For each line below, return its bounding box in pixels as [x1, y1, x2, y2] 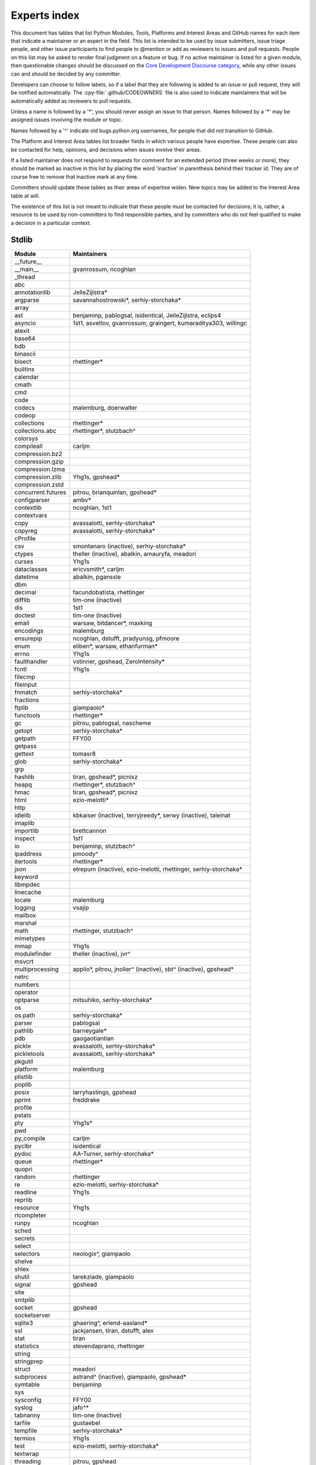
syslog [14, 1403, 33, 1412]
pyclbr [14, 1142, 32, 1150]
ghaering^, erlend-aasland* [73, 1318, 147, 1327]
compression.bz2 [14, 449, 63, 458]
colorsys [14, 434, 38, 442]
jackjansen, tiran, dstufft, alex [73, 1326, 154, 1334]
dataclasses [14, 565, 48, 573]
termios [14, 1434, 36, 1442]
